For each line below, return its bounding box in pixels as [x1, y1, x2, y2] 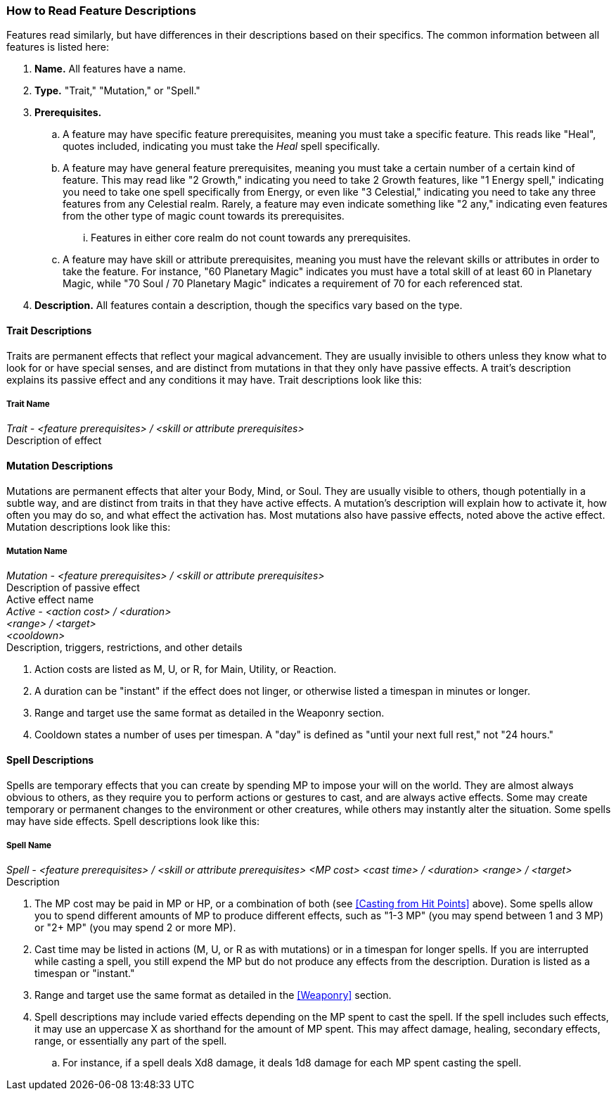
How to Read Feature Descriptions [6, 4, 196, 18]
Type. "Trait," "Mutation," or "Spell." [34, 84, 200, 97]
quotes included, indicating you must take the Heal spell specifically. [63, 140, 380, 153]
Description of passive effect [6, 581, 140, 594]
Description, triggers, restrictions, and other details [6, 641, 243, 654]
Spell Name [6, 840, 51, 850]
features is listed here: [6, 41, 109, 53]
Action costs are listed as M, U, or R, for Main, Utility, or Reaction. [34, 663, 337, 676]
